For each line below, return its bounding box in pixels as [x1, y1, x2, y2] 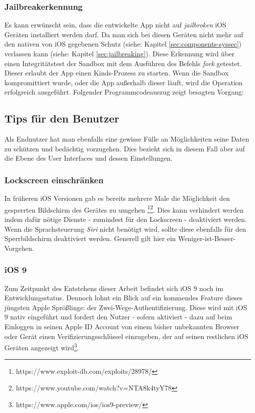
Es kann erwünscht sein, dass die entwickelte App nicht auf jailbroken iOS [4, 20, 227, 30]
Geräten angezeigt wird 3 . [4, 341, 79, 352]
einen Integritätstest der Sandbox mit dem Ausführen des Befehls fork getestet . [4, 58, 242, 68]
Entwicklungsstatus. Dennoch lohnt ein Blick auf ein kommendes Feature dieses [4, 292, 243, 303]
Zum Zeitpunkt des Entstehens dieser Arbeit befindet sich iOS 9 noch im [4, 283, 224, 293]
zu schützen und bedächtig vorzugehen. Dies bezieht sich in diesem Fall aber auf [4, 143, 245, 153]
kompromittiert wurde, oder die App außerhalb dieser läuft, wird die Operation [4, 77, 243, 87]
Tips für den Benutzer [4, 111, 119, 126]
